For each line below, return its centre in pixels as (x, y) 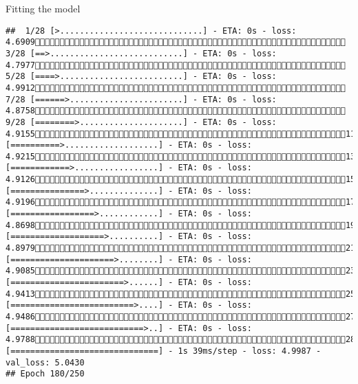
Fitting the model (43, 8)
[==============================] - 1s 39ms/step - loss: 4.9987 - (164, 351)
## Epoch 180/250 (45, 374)
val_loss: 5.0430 (45, 362)
